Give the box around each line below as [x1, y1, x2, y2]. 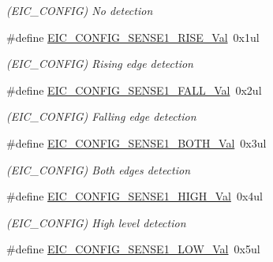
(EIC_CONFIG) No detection [6, 2, 153, 18]
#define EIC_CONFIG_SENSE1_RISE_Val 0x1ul [6, 28, 260, 45]
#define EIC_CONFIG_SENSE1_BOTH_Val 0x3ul [6, 134, 267, 151]
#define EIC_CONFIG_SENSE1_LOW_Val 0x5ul [6, 241, 260, 257]
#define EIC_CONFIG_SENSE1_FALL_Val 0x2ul [6, 81, 262, 98]
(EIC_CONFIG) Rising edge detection [6, 55, 193, 72]
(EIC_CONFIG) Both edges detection [6, 161, 191, 178]
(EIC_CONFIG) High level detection [6, 214, 186, 230]
